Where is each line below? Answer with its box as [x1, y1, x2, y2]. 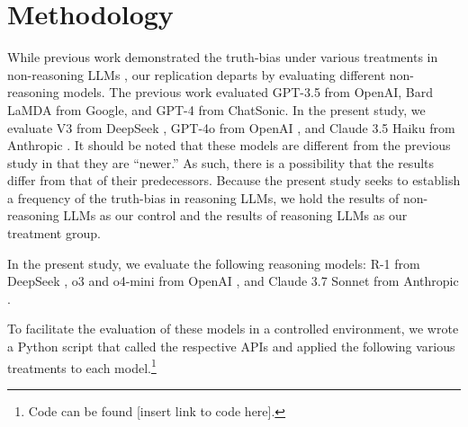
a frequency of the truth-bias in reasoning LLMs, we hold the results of [7, 188, 400, 207]
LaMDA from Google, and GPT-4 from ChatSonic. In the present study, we [7, 100, 426, 119]
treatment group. [7, 224, 101, 243]
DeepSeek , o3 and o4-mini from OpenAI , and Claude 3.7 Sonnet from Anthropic [7, 271, 459, 290]
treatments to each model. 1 [7, 355, 157, 377]
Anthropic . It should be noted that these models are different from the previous [7, 136, 451, 155]
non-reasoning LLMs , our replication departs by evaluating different [7, 65, 386, 84]
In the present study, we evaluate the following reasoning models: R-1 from [7, 254, 420, 272]
